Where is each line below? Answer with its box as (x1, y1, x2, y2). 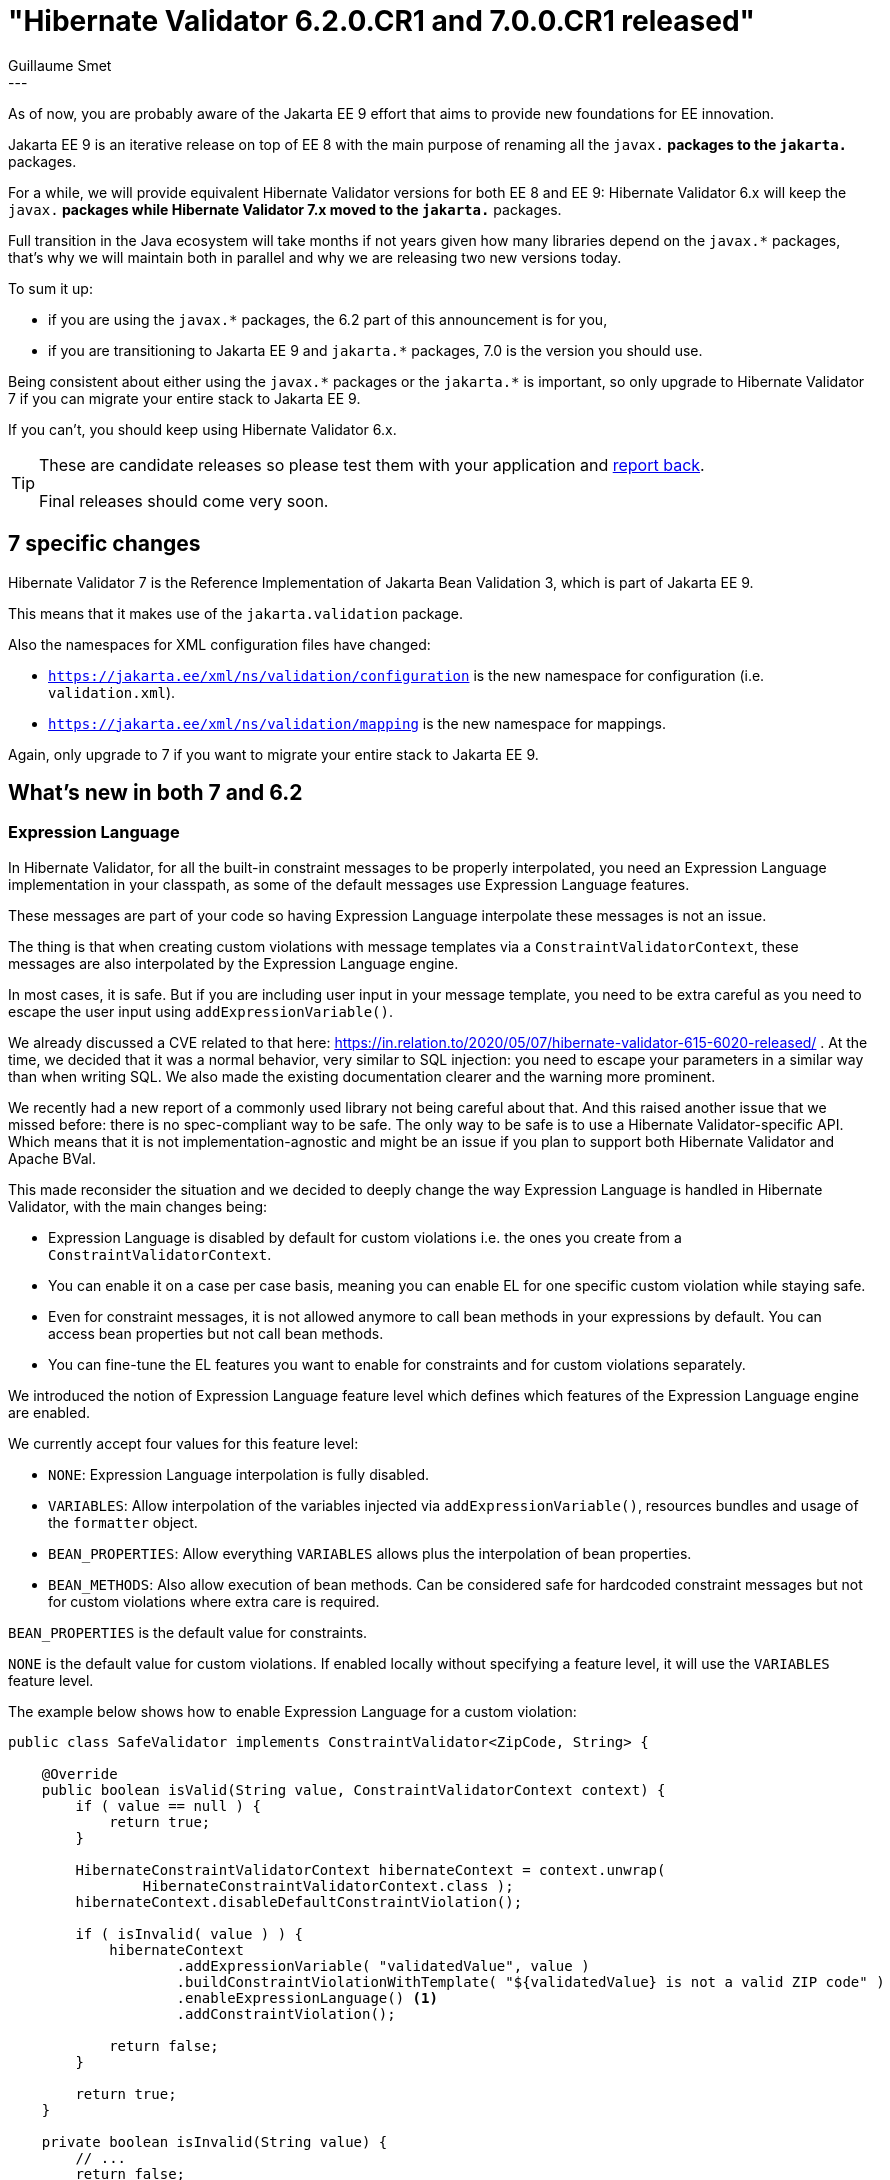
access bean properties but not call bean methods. (48, 1324, 384, 1342)
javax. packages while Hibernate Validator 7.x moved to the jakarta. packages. (8, 200, 562, 218)
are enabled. (8, 1403, 91, 1421)
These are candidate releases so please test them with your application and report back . (39, 454, 705, 475)
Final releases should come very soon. (39, 490, 329, 511)
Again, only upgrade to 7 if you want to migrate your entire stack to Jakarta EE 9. (8, 745, 539, 763)
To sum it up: (8, 279, 93, 297)
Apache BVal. (8, 1149, 96, 1167)
